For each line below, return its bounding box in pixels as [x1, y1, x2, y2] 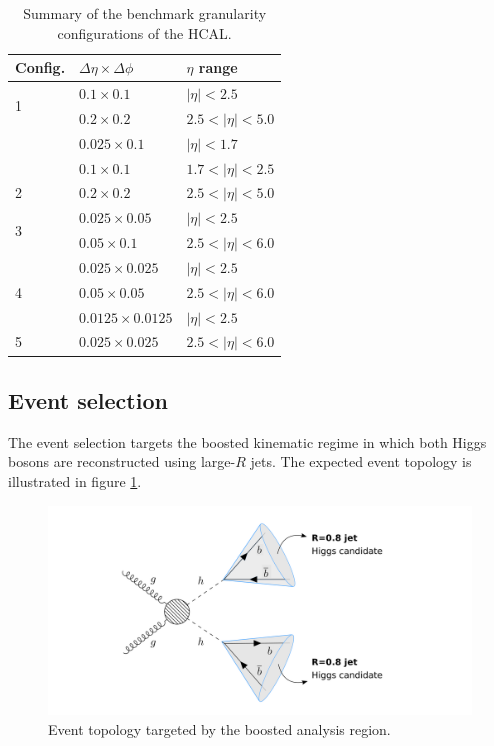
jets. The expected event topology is [250, 451, 472, 472]
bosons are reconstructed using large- [8, 451, 236, 472]
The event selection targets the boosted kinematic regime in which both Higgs [8, 431, 487, 452]
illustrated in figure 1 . [8, 470, 142, 491]
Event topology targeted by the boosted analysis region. [48, 718, 391, 739]
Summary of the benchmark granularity [23, 3, 267, 23]
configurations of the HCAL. [57, 22, 232, 43]
